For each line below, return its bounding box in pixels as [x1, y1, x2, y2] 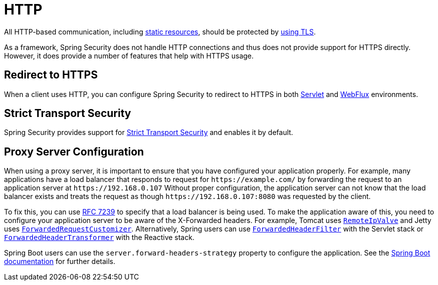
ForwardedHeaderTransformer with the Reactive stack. [4, 233, 194, 242]
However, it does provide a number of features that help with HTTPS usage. [4, 51, 254, 60]
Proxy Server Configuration [4, 145, 144, 158]
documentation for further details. [4, 257, 116, 266]
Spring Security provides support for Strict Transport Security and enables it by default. [4, 128, 293, 137]
